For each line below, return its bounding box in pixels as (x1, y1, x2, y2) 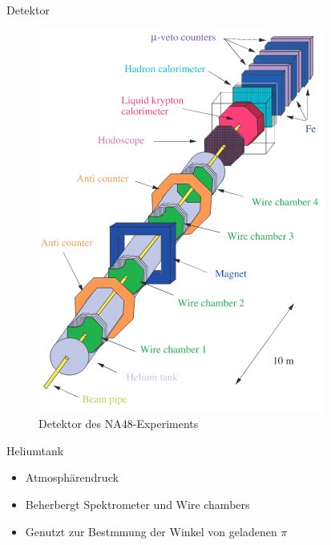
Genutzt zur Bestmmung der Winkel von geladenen (25, 523, 277, 539)
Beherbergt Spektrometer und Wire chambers (25, 495, 250, 512)
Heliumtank (6, 442, 64, 458)
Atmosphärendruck (25, 469, 119, 486)
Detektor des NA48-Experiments (38, 415, 199, 432)
